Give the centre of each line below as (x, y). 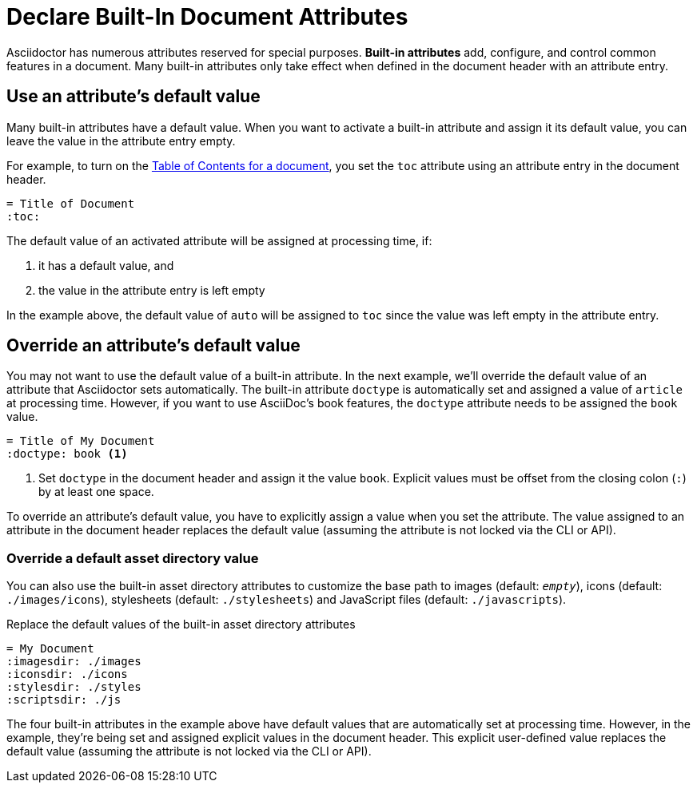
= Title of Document (71, 203)
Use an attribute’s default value (133, 97)
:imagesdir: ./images (74, 662)
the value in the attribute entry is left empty (152, 290)
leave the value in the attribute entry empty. (121, 141)
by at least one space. (96, 492)
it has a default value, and (106, 265)
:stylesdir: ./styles (74, 687)
